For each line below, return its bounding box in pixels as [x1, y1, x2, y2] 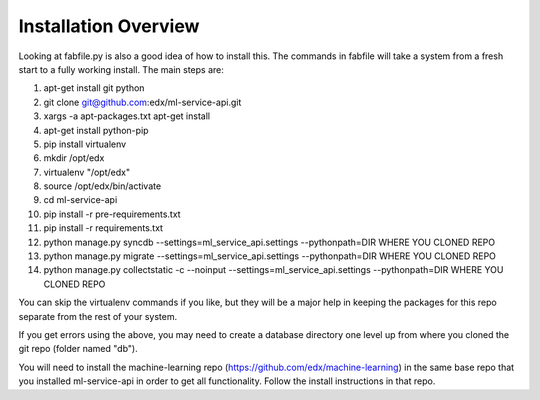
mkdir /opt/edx [43, 152, 105, 164]
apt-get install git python [43, 82, 145, 94]
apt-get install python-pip [43, 124, 149, 136]
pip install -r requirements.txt [43, 222, 164, 234]
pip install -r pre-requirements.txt [43, 208, 181, 220]
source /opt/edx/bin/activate [43, 180, 162, 192]
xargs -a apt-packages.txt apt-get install [43, 110, 210, 122]
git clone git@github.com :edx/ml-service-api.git [43, 96, 242, 108]
